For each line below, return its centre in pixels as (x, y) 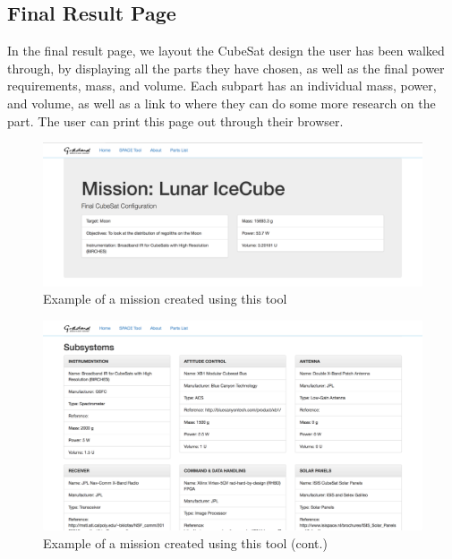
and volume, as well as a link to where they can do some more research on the (222, 103)
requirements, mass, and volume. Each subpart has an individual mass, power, (222, 86)
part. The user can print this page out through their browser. (175, 120)
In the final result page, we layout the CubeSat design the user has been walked (226, 51)
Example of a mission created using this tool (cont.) (185, 542)
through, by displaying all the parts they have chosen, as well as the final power (226, 68)
